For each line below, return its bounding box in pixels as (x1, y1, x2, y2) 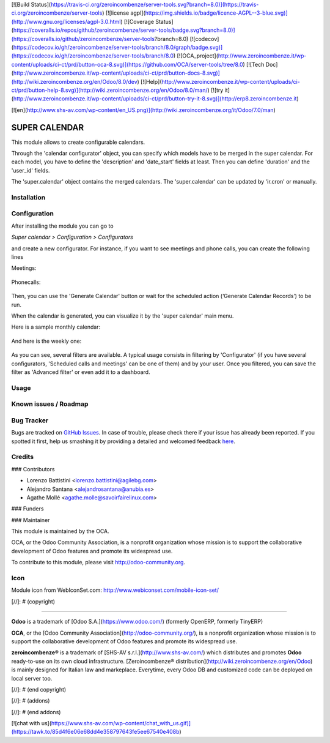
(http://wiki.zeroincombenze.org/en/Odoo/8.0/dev (11, 78, 137, 85)
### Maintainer (11, 516, 50, 523)
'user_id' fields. (11, 166, 50, 174)
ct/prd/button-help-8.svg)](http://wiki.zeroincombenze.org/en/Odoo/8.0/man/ (11, 86, 208, 94)
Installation (11, 193, 46, 201)
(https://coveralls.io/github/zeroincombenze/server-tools (11, 35, 155, 42)
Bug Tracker (11, 416, 49, 425)
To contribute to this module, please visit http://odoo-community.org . (11, 559, 186, 566)
